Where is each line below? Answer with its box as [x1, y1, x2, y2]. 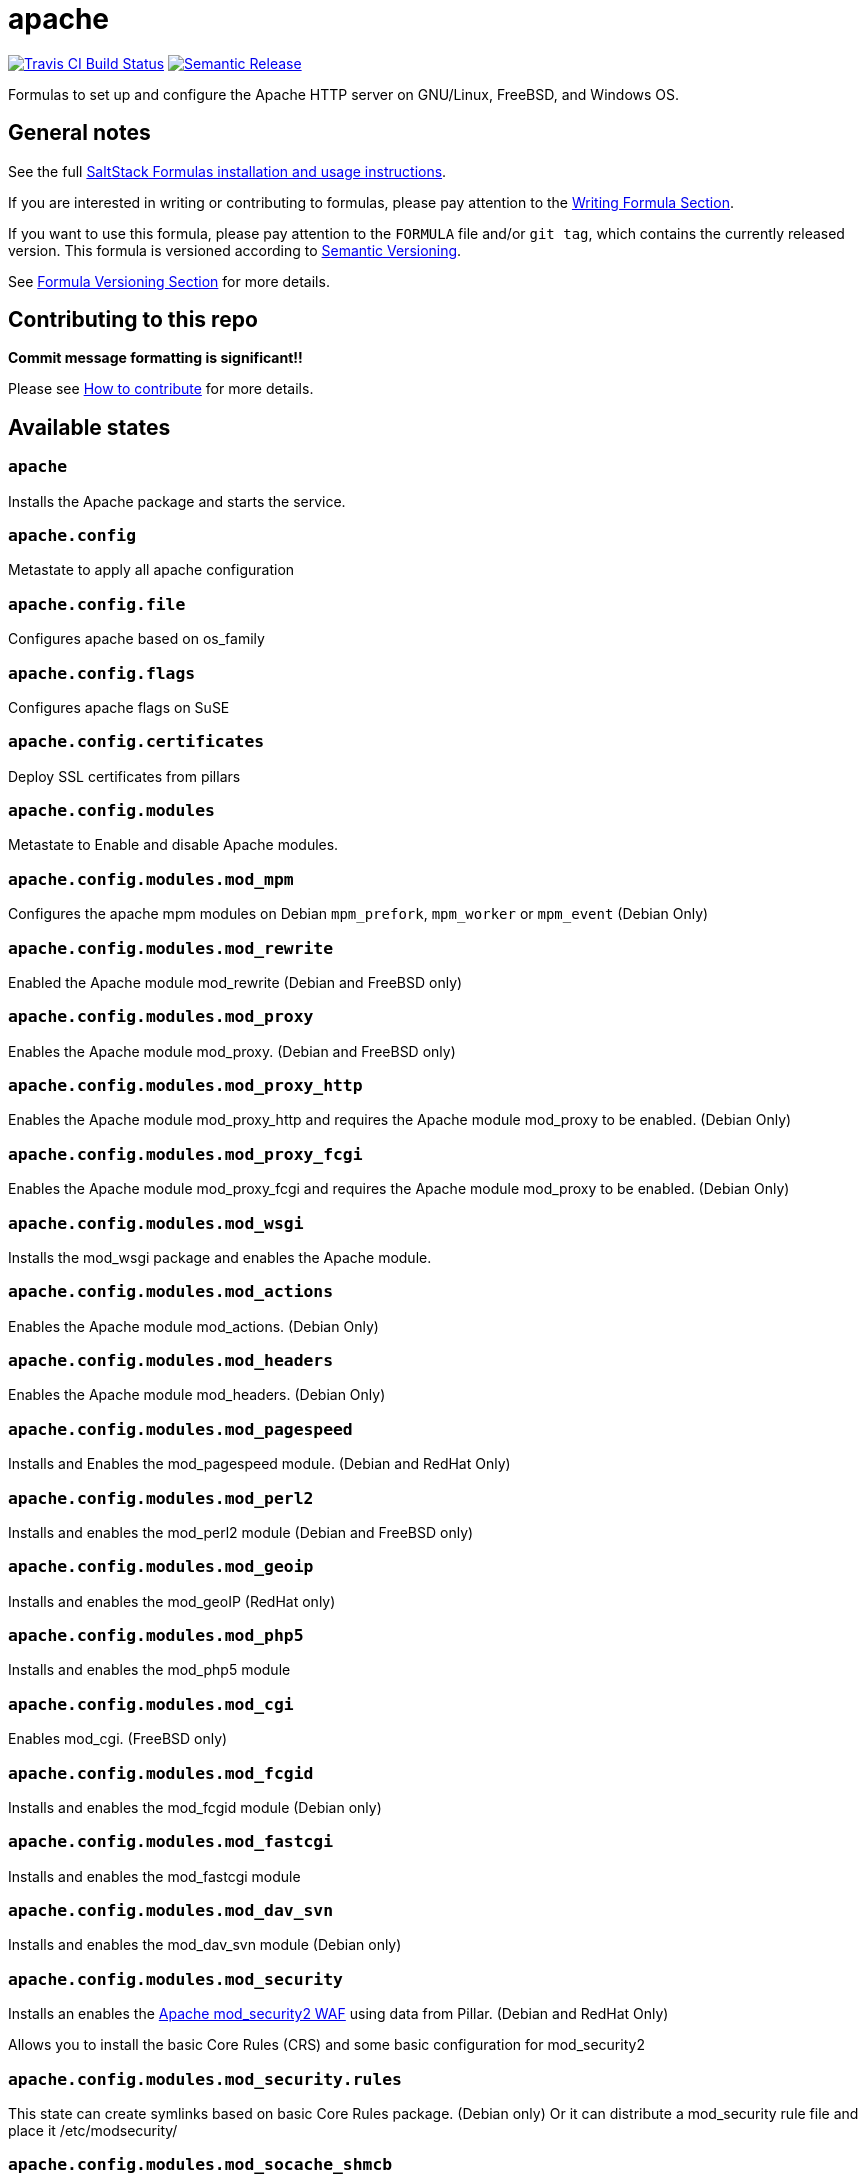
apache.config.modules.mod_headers [8, 1351, 334, 1371]
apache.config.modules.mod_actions [8, 1282, 334, 1302]
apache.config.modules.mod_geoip [8, 1557, 314, 1577]
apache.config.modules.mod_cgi [8, 1694, 294, 1714]
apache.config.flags [8, 663, 196, 683]
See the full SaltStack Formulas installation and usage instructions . [8, 162, 447, 180]
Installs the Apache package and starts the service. [8, 492, 346, 510]
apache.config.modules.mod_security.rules [8, 2069, 402, 2089]
